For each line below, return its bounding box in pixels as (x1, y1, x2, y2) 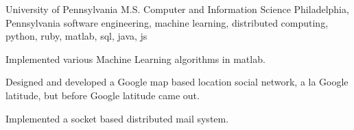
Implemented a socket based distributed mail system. (5, 111, 229, 125)
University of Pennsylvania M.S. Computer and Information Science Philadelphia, (5, 2, 349, 16)
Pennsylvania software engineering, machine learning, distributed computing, (5, 15, 329, 29)
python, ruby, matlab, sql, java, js (5, 29, 147, 43)
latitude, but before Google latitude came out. (5, 88, 200, 102)
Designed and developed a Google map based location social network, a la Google (5, 75, 349, 89)
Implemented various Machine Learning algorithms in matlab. (5, 51, 265, 66)
